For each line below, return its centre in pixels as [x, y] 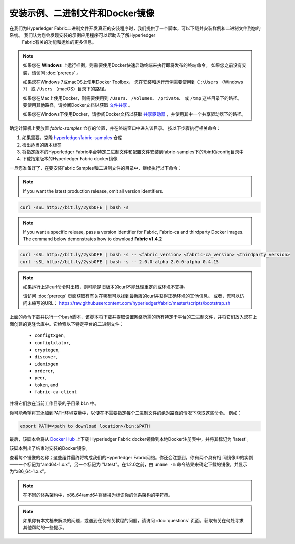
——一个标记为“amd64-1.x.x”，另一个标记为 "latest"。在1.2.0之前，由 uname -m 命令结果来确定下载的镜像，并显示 [128, 465]
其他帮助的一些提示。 [45, 528]
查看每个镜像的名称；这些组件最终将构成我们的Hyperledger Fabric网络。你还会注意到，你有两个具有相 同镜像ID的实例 [131, 457]
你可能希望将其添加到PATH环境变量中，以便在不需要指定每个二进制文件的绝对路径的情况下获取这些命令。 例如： [126, 413]
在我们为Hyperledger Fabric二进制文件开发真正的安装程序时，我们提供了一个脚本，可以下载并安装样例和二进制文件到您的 [135, 28]
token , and [46, 385]
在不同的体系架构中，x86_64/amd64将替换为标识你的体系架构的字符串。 [98, 495]
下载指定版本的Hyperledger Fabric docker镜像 [70, 159]
